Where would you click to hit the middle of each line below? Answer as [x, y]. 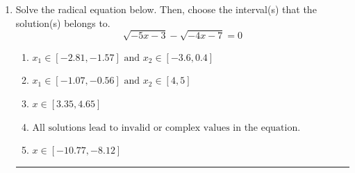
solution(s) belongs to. [63, 22]
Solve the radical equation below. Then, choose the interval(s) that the [166, 9]
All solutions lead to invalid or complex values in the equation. [166, 128]
